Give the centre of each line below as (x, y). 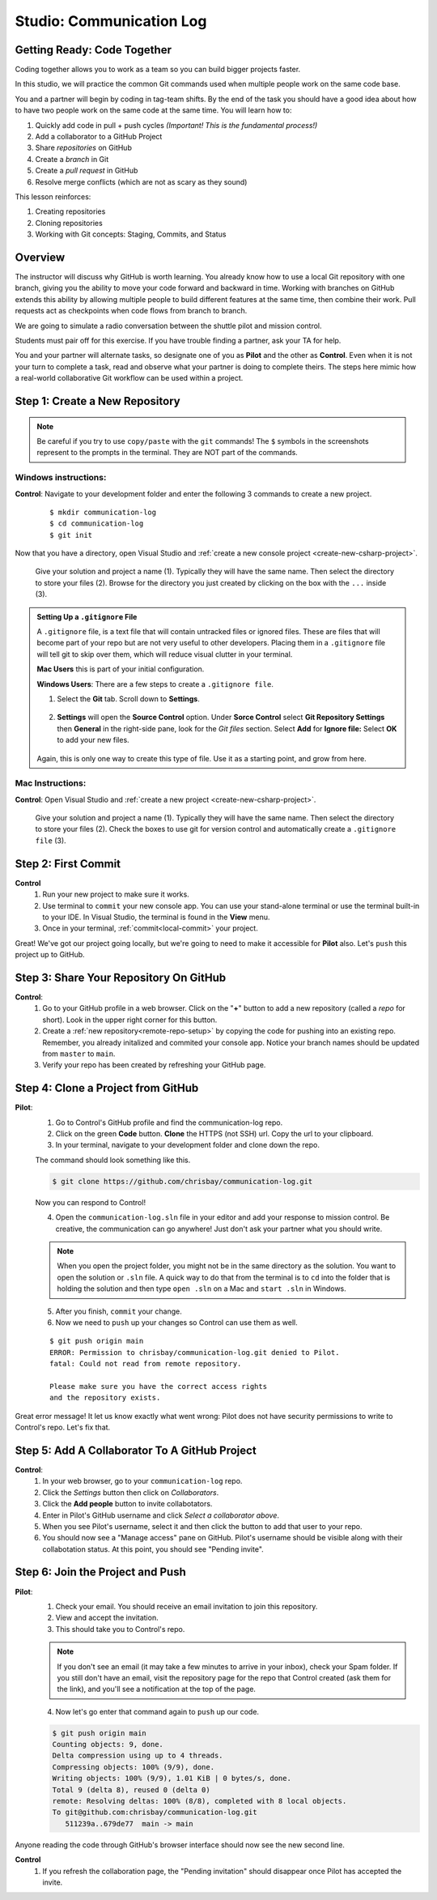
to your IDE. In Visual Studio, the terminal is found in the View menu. (156, 917)
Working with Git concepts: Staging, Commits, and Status (131, 234)
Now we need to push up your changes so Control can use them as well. (177, 1322)
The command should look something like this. (113, 1160)
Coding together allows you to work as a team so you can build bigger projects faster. (158, 70)
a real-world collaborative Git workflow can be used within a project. (129, 378)
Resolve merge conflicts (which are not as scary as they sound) (141, 181)
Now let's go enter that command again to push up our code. (157, 1711)
